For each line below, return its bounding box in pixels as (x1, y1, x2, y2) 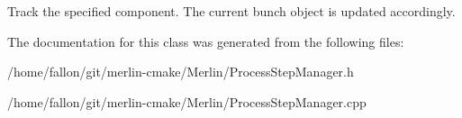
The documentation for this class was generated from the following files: (7, 32, 404, 50)
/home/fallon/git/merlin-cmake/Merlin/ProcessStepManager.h (7, 62, 354, 81)
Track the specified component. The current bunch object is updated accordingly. (7, 2, 456, 20)
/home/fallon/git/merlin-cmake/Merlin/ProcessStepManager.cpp (7, 92, 367, 111)
